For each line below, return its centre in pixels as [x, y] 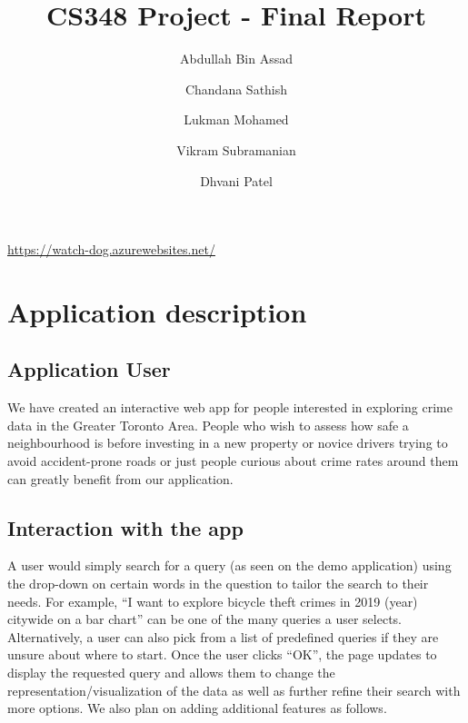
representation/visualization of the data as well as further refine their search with [234, 690]
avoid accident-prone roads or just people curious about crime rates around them [233, 461]
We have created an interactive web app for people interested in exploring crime [230, 407]
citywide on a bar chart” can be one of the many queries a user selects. [205, 619]
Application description [157, 311]
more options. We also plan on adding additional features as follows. [197, 708]
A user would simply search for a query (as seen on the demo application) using [229, 565]
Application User [89, 369]
